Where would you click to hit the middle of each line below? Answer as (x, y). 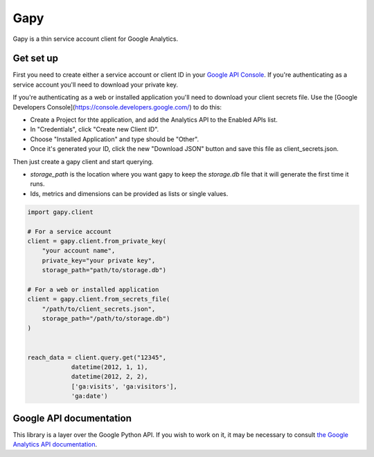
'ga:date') (90, 396)
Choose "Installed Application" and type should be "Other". (115, 139)
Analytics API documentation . (55, 445)
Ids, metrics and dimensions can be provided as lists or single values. (129, 193)
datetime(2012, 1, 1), (109, 367)
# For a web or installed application (93, 289)
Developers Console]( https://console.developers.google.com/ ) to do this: (117, 107)
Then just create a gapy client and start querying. (83, 161)
